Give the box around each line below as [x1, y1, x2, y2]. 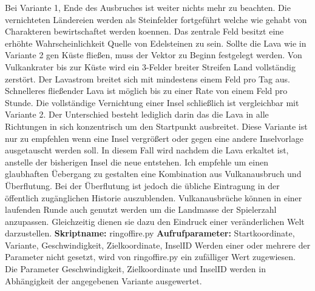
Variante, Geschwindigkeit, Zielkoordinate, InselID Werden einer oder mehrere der [5, 238, 311, 251]
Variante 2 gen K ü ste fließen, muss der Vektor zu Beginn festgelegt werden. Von [5, 48, 302, 61]
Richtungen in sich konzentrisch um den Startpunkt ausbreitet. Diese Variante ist [5, 119, 308, 132]
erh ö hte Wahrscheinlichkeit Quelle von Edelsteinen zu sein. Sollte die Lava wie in [5, 36, 307, 49]
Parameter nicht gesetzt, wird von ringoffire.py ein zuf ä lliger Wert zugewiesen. [5, 250, 296, 263]
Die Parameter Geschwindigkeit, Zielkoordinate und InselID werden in [5, 263, 266, 275]
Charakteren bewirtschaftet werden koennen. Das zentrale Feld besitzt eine [5, 25, 284, 38]
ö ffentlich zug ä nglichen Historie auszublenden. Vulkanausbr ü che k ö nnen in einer [5, 191, 302, 204]
